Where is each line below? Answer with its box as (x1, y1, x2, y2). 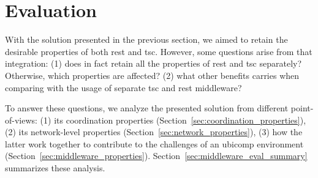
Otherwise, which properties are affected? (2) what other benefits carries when (5, 69, 300, 81)
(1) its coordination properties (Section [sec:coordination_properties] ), (40, 113, 306, 126)
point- (290, 102, 314, 114)
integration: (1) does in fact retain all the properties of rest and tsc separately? (5, 57, 302, 70)
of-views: (5, 113, 37, 126)
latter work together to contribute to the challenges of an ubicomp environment (5, 137, 304, 150)
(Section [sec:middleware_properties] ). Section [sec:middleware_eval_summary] (5, 149, 308, 162)
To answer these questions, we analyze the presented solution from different (5, 102, 289, 114)
